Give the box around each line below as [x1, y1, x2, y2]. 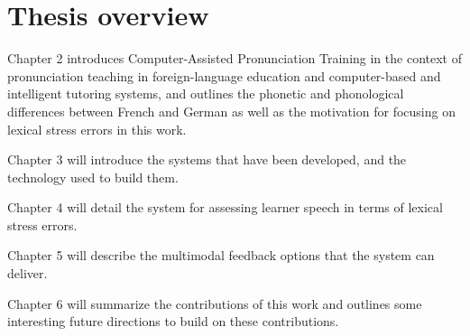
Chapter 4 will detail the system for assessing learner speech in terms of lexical [7, 198, 443, 217]
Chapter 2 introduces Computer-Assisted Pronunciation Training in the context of [7, 49, 462, 68]
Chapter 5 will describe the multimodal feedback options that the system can [7, 246, 435, 265]
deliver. [7, 264, 48, 283]
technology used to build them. [7, 167, 179, 186]
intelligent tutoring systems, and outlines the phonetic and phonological [7, 84, 404, 103]
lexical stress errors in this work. [7, 119, 187, 138]
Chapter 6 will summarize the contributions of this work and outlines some [7, 294, 422, 313]
